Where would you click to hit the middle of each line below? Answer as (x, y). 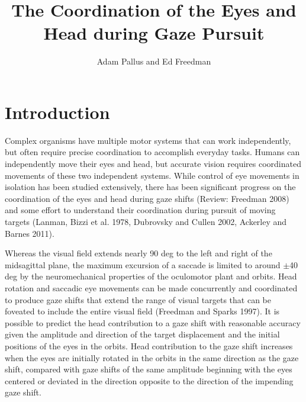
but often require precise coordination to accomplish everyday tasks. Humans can (152, 152)
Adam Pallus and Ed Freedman (154, 61)
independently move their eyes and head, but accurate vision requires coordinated (153, 164)
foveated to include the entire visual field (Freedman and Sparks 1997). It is (142, 311)
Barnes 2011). (30, 233)
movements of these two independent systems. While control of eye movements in (152, 175)
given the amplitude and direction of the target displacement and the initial (142, 334)
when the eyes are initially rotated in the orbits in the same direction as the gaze (152, 357)
